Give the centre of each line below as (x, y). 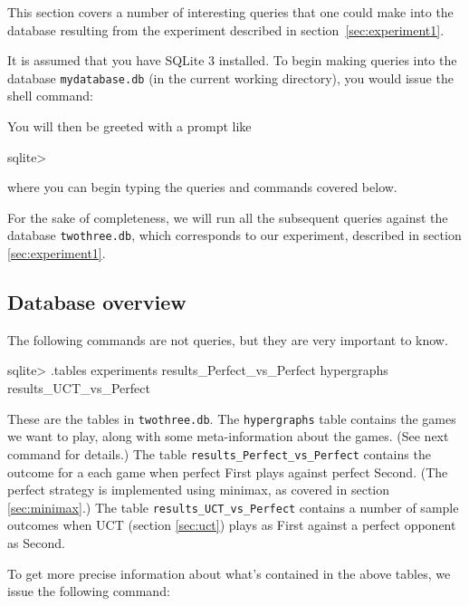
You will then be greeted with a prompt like (129, 126)
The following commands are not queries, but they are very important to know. (228, 339)
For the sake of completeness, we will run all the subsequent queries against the (228, 217)
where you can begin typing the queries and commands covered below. (202, 187)
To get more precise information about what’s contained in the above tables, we (229, 573)
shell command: (50, 96)
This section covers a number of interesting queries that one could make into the (230, 12)
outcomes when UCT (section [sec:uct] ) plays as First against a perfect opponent (232, 525)
